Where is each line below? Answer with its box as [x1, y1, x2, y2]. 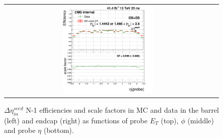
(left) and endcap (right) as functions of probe [4, 115, 147, 125]
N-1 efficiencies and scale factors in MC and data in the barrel [25, 104, 219, 115]
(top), [161, 115, 179, 125]
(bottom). [44, 125, 74, 135]
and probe [4, 125, 35, 135]
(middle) [187, 115, 214, 125]
